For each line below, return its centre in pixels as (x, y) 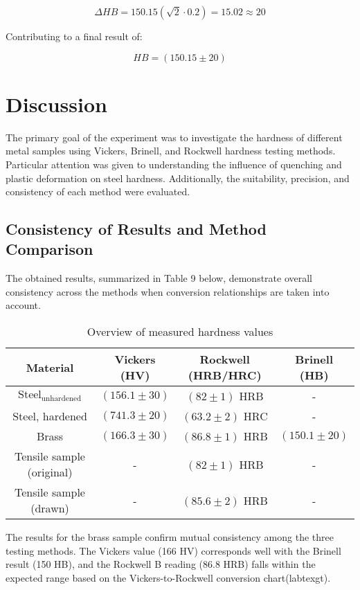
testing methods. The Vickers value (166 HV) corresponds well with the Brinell (173, 550)
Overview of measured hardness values (180, 332)
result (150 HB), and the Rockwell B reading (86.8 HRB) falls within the (161, 564)
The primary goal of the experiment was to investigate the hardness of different (174, 137)
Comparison (49, 249)
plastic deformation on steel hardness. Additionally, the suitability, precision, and (178, 178)
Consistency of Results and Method (136, 229)
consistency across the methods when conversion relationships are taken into (168, 291)
